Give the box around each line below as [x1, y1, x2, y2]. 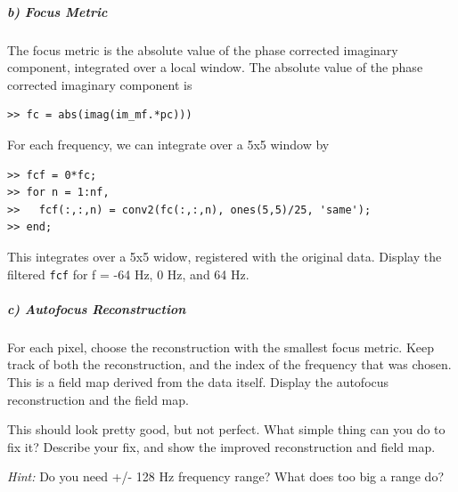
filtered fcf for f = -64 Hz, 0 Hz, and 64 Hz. [7, 264, 249, 283]
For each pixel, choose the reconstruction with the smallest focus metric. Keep [7, 337, 435, 356]
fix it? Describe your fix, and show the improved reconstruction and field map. [7, 437, 436, 456]
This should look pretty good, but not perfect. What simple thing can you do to [7, 420, 446, 439]
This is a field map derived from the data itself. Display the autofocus [7, 372, 389, 391]
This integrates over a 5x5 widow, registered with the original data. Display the [7, 246, 442, 265]
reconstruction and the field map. [7, 390, 189, 408]
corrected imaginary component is [7, 75, 192, 93]
